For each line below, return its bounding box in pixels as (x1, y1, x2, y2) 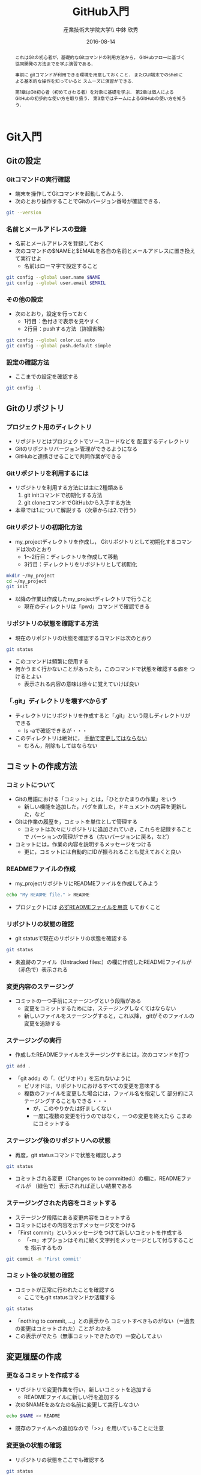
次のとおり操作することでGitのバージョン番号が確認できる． (14, 197, 164, 205)
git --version (6, 210, 42, 216)
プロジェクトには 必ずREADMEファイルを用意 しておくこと (14, 903, 161, 910)
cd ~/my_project (6, 578, 47, 584)
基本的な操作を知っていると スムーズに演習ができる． (23, 78, 137, 84)
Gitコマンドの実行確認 (6, 175, 70, 184)
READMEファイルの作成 (6, 865, 76, 873)
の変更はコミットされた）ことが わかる (14, 1324, 112, 1332)
